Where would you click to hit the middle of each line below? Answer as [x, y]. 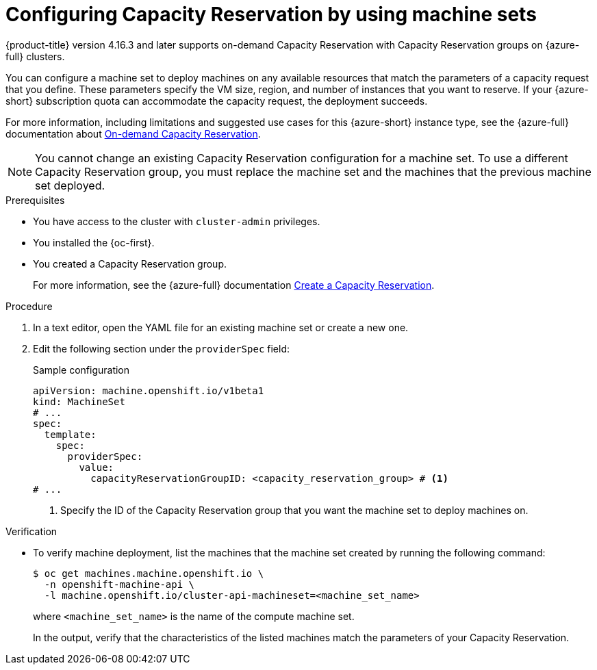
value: [97, 467]
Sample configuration [81, 370]
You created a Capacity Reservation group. [130, 263]
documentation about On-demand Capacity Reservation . [133, 133]
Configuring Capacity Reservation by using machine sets [271, 14]
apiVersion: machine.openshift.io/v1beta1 [149, 390]
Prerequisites [35, 200]
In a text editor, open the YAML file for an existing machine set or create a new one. [221, 327]
